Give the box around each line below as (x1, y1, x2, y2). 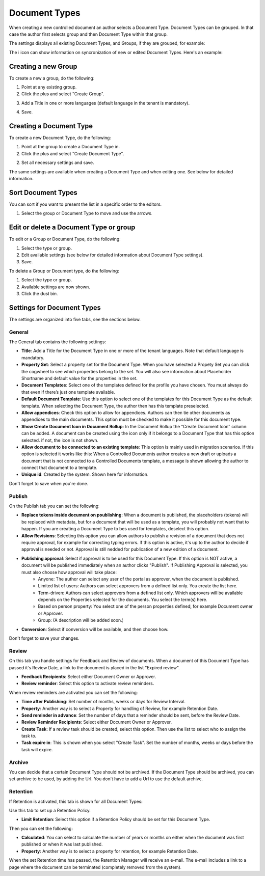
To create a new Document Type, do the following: (9, 135, 111, 141)
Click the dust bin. (21, 290, 58, 297)
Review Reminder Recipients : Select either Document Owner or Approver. (21, 719, 172, 725)
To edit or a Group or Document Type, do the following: (9, 236, 121, 242)
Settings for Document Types (9, 303, 101, 312)
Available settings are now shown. (21, 284, 90, 290)
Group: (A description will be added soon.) (38, 617, 124, 623)
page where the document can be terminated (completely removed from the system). (9, 864, 182, 870)
